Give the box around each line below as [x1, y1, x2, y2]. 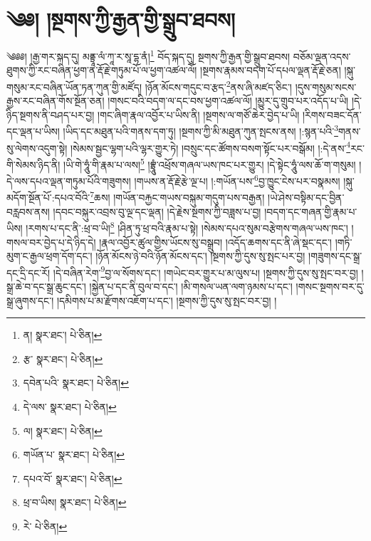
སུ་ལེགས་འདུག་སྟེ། [6, 140, 68, 155]
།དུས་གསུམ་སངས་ [295, 79, 357, 94]
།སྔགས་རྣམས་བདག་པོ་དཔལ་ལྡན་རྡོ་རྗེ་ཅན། [200, 63, 341, 78]
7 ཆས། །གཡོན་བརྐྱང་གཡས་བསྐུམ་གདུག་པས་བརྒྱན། [90, 188, 265, 205]
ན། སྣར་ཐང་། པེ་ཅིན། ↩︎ [23, 327, 103, 342]
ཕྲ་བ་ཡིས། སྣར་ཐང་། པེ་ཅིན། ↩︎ [23, 495, 127, 510]
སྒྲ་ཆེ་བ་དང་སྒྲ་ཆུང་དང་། [6, 278, 86, 293]
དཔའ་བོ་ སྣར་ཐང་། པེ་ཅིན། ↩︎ [23, 471, 122, 485]
